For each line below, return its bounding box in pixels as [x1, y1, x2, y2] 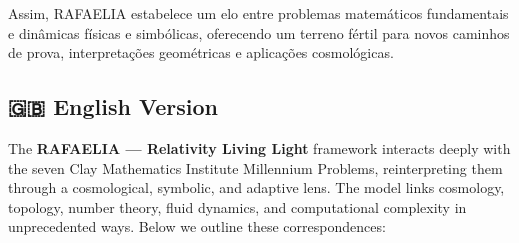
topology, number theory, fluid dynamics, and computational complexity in [8, 196, 467, 217]
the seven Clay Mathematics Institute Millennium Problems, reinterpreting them [8, 157, 503, 178]
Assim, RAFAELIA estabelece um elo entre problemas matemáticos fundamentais [8, 3, 509, 23]
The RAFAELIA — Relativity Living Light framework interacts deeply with [8, 137, 511, 158]
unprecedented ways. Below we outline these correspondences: [8, 216, 386, 237]
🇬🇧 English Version [8, 91, 218, 122]
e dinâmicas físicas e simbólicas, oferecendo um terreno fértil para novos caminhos [8, 22, 510, 43]
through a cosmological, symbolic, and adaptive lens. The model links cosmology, [8, 177, 505, 198]
